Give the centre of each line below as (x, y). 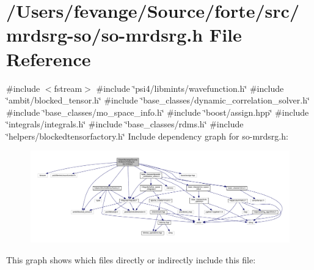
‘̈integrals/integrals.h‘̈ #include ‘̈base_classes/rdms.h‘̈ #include (125, 124)
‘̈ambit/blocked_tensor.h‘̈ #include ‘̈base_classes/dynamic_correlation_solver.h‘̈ (158, 100)
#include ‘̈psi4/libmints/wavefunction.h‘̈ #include (190, 88)
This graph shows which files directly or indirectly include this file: (131, 259)
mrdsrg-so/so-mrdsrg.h (105, 35)
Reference (49, 58)
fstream (68, 88)
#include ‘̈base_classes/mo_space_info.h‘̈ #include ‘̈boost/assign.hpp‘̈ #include (158, 112)
